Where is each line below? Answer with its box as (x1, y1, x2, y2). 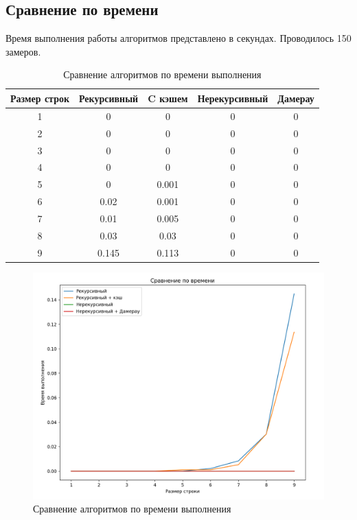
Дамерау (277, 91, 314, 105)
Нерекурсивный (197, 91, 268, 105)
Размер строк (10, 91, 69, 105)
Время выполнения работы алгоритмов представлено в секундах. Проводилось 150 (5, 31, 352, 45)
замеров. (5, 44, 41, 58)
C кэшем (148, 91, 188, 105)
